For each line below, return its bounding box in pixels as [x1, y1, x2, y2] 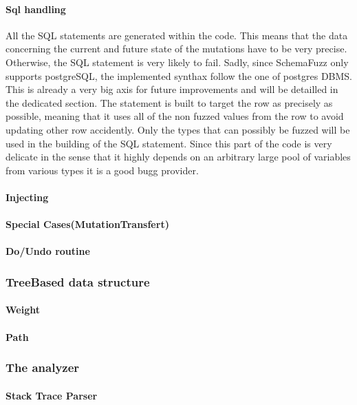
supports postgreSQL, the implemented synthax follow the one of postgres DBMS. [6, 68, 353, 83]
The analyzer [6, 359, 80, 376]
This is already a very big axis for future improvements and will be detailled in [6, 82, 338, 96]
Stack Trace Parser [6, 388, 98, 402]
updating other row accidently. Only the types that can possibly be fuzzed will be [6, 122, 350, 136]
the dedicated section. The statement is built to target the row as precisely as [6, 95, 333, 110]
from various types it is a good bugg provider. [6, 163, 199, 177]
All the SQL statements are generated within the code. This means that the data [6, 28, 348, 42]
